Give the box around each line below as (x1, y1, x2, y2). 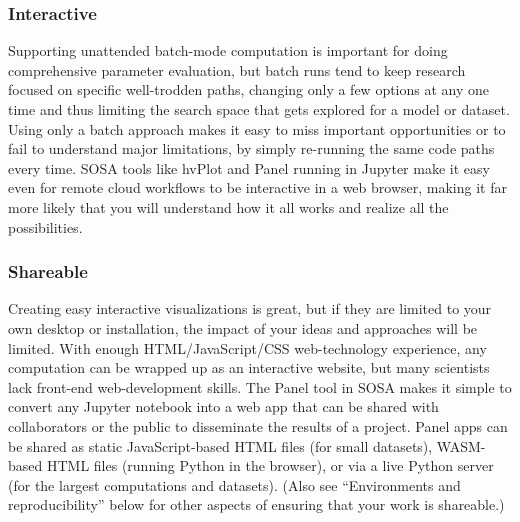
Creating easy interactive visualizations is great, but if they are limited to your (8, 298, 492, 319)
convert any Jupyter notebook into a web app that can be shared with (8, 396, 439, 417)
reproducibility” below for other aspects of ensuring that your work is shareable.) (8, 494, 505, 515)
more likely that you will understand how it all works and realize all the (8, 196, 449, 217)
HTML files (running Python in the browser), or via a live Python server (46, 455, 494, 476)
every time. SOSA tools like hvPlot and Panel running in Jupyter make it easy (8, 157, 490, 178)
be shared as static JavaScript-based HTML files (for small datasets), (8, 435, 433, 456)
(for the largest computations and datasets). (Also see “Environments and (8, 474, 461, 495)
